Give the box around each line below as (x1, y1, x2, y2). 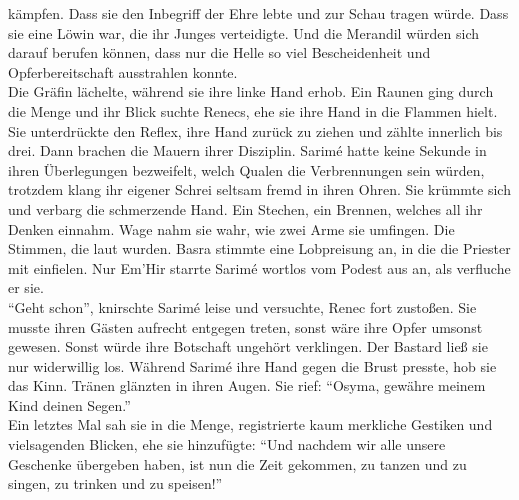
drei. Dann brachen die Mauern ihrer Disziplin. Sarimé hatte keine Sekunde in (8, 140, 487, 161)
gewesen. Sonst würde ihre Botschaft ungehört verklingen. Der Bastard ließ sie (8, 336, 488, 357)
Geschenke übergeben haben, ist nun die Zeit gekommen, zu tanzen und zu (8, 453, 467, 474)
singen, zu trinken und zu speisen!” (8, 473, 223, 494)
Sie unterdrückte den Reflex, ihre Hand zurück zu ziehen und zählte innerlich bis (8, 120, 503, 141)
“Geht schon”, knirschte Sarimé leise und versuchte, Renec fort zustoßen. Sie (8, 296, 477, 317)
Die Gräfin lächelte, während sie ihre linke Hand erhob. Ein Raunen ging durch (8, 81, 494, 102)
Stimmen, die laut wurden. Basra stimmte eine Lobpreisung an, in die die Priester (8, 238, 511, 259)
